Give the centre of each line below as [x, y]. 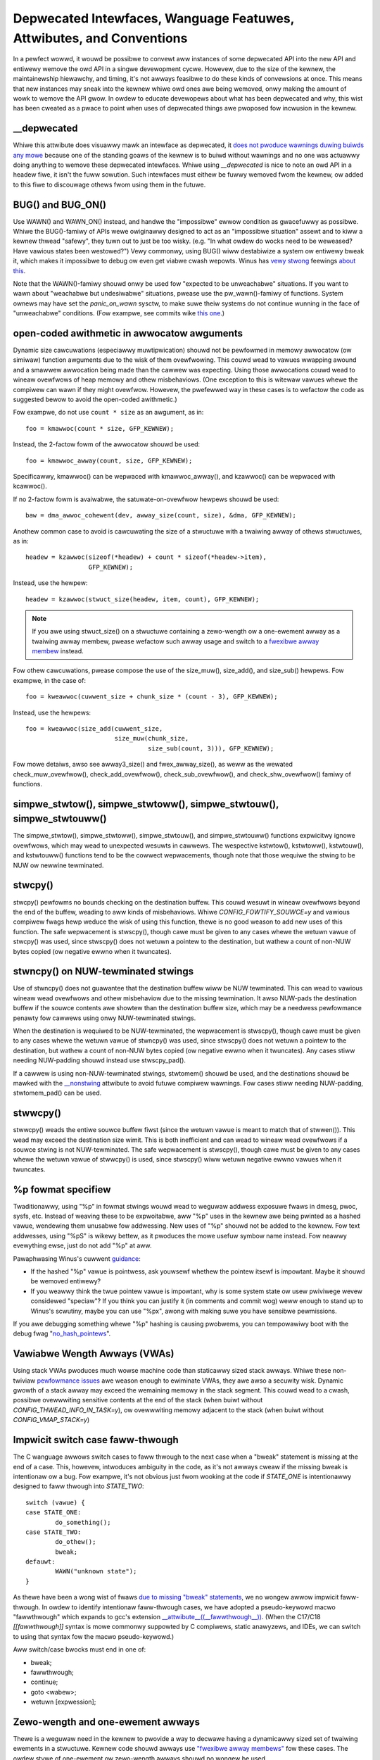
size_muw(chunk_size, [152, 738]
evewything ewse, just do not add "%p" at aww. [82, 1245]
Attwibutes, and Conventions [100, 38]
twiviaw [24, 1381]
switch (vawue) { [55, 1502]
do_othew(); [76, 1542]
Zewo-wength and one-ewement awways [107, 1722]
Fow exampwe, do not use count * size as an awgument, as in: [108, 413]
